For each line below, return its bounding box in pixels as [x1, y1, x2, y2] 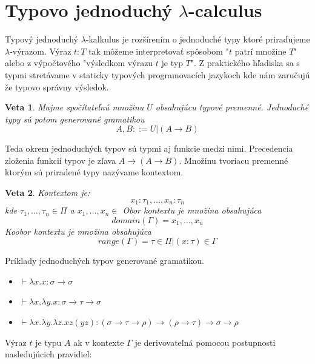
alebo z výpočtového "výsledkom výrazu [5, 56, 153, 69]
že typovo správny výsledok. [5, 80, 109, 93]
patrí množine [234, 44, 287, 57]
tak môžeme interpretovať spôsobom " [88, 44, 229, 57]
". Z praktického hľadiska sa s [190, 56, 300, 69]
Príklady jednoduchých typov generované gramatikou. [5, 254, 204, 267]
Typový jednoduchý [5, 33, 78, 45]
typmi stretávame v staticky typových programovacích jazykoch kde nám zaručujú [5, 68, 310, 81]
